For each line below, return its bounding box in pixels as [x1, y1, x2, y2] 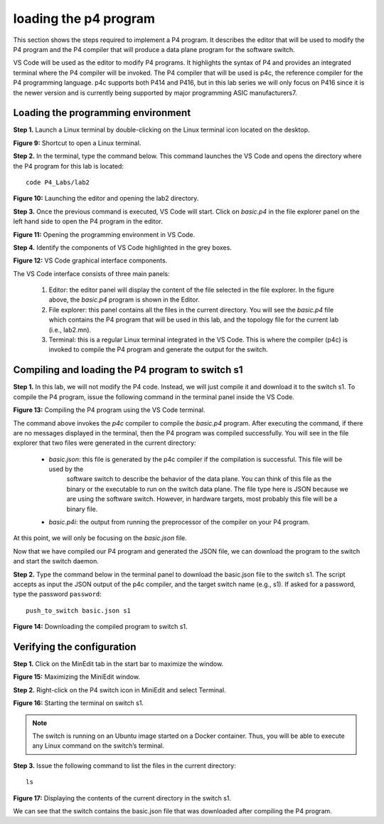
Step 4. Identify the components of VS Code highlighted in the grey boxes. [13, 243, 233, 252]
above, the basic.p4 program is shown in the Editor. [48, 295, 201, 304]
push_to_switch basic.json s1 [26, 606, 132, 615]
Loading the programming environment [13, 107, 191, 119]
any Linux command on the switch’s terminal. [32, 741, 165, 750]
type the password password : [13, 590, 102, 598]
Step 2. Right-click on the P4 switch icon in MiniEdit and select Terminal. [13, 685, 227, 694]
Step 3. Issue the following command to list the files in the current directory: [13, 761, 236, 770]
